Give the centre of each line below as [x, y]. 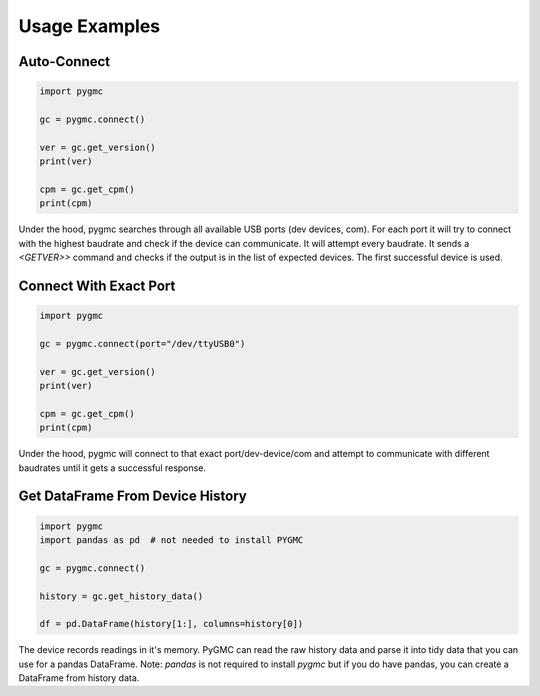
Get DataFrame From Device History [132, 496]
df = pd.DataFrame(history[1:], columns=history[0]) [171, 624]
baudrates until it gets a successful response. [112, 467]
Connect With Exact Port [97, 285]
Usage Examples [89, 26]
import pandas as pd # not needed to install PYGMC [171, 539]
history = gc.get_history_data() [121, 596]
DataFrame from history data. [79, 678]
